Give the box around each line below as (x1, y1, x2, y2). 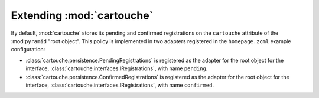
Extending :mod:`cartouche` (11, 9, 154, 22)
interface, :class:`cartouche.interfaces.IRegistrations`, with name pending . (25, 65, 208, 72)
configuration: (11, 46, 45, 53)
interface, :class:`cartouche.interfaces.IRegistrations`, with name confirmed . (25, 81, 214, 89)
